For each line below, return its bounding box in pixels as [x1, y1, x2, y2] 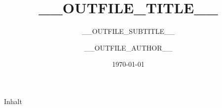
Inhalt [4, 96, 22, 106]
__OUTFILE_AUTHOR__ [84, 42, 173, 53]
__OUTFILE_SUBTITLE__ [81, 26, 175, 36]
